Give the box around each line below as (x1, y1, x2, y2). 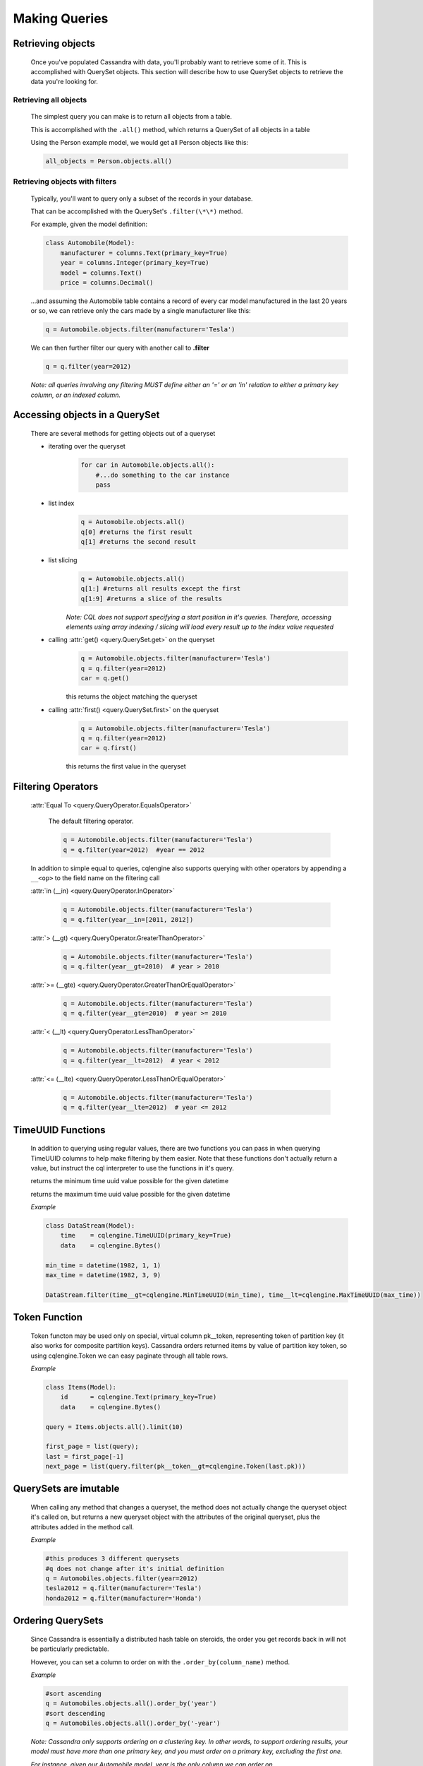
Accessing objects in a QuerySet (13, 409, 160, 421)
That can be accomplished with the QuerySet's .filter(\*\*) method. (30, 207, 243, 215)
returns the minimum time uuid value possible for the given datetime (30, 1177, 229, 1185)
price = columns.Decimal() (60, 278, 154, 286)
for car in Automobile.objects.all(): (80, 461, 215, 469)
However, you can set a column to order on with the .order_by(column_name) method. (30, 1657, 290, 1666)
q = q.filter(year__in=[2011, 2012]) (63, 915, 194, 923)
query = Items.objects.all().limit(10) (45, 1423, 183, 1430)
